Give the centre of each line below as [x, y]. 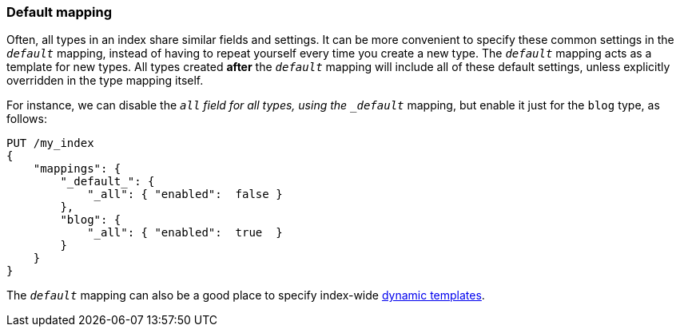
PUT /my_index [50, 143]
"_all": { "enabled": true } [185, 233]
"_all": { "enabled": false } [185, 194]
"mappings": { [77, 169]
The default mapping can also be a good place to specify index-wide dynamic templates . [246, 295]
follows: [27, 119]
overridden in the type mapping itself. [105, 81]
